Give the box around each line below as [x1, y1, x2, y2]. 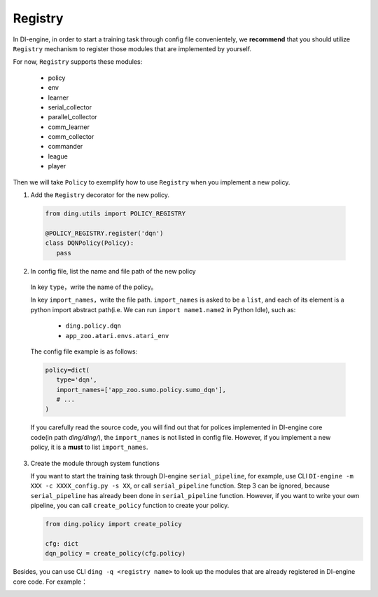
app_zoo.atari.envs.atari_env [65, 332, 169, 340]
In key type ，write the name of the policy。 [30, 283, 157, 291]
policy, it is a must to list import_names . [30, 443, 148, 452]
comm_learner [48, 123, 90, 131]
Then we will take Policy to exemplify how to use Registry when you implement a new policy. [13, 177, 290, 186]
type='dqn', [56, 376, 97, 384]
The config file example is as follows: [30, 347, 138, 356]
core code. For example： [13, 577, 87, 586]
